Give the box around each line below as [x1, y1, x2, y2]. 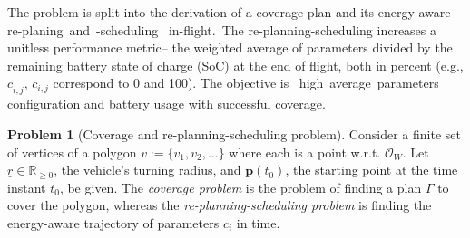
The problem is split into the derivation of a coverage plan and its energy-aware [7, 3, 451, 21]
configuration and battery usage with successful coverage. [7, 94, 326, 113]
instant [7, 177, 46, 196]
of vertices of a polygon [7, 142, 137, 161]
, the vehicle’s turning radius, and [54, 160, 241, 179]
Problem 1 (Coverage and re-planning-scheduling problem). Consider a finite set [7, 124, 461, 143]
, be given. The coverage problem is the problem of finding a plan [59, 177, 422, 196]
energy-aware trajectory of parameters [7, 213, 220, 232]
